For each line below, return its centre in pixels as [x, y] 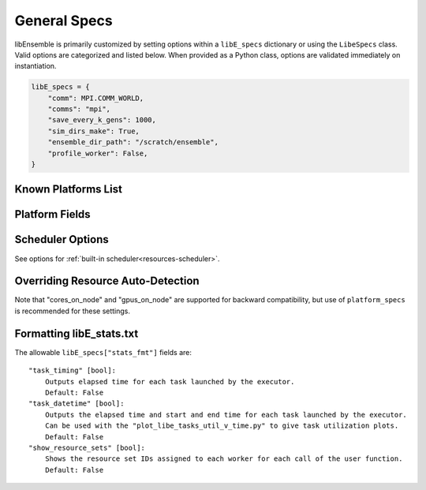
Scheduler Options [62, 239]
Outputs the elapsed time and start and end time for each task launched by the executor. [226, 415]
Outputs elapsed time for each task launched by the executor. [170, 382]
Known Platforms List [68, 189]
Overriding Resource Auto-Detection [107, 281]
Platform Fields [52, 214]
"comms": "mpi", [79, 109]
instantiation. [35, 66]
